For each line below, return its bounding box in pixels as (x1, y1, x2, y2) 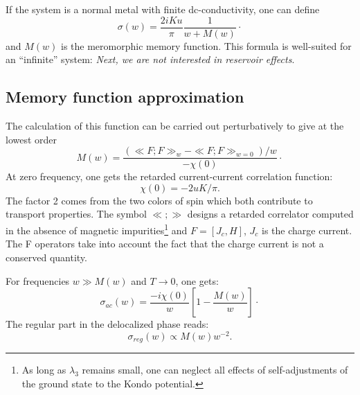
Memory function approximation (6, 86, 244, 107)
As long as (21, 362, 66, 377)
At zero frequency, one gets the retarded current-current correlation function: (6, 169, 333, 184)
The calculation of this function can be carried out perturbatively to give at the (6, 119, 344, 133)
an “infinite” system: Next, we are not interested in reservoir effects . (6, 52, 295, 67)
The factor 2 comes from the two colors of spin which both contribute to (6, 193, 313, 207)
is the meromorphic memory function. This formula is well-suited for (60, 38, 352, 53)
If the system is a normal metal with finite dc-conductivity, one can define (6, 2, 320, 16)
